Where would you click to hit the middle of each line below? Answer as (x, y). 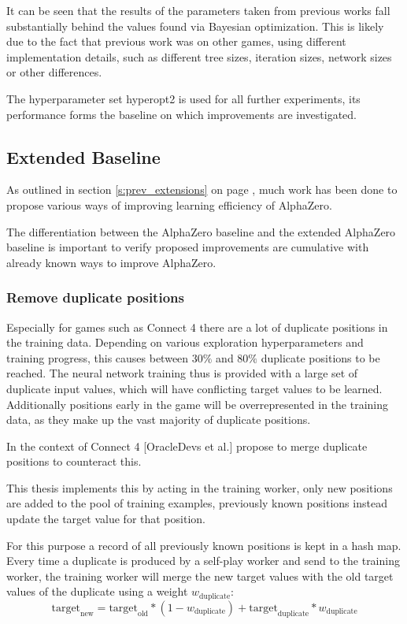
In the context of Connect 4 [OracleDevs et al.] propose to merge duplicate (187, 446)
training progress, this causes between (98, 357)
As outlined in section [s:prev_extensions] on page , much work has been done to (202, 189)
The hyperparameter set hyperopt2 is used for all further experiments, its (183, 98)
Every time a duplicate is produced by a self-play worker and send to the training (203, 561)
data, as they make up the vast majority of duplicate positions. (159, 420)
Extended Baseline (83, 156)
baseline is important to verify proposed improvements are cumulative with (188, 247)
